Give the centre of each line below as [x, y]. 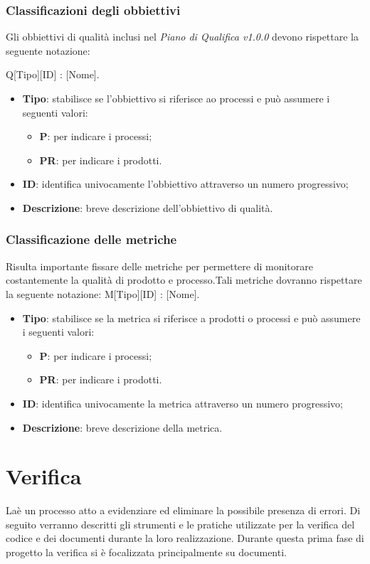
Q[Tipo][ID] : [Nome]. [53, 74]
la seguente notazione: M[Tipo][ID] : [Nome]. [103, 293]
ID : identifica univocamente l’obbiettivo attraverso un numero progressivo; [185, 184]
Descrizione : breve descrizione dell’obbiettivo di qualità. [148, 207]
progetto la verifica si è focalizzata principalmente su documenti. [146, 552]
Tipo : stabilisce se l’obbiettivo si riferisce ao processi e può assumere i [176, 98]
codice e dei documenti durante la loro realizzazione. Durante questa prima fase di [185, 538]
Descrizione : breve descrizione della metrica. [122, 427]
